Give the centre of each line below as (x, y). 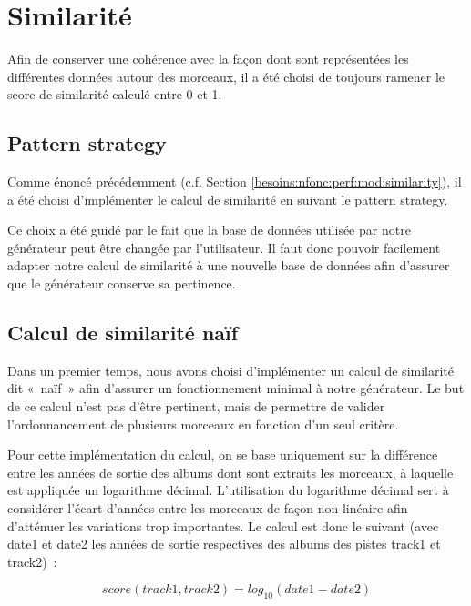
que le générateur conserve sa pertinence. (122, 283)
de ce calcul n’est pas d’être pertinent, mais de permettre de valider (196, 406)
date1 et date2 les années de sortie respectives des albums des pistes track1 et (224, 544)
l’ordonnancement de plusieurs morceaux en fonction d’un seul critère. (203, 424)
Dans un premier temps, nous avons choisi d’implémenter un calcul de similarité (231, 370)
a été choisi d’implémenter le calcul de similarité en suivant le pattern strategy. (228, 199)
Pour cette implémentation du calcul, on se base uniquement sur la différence (223, 454)
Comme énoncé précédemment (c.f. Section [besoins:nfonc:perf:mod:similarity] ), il (235, 182)
